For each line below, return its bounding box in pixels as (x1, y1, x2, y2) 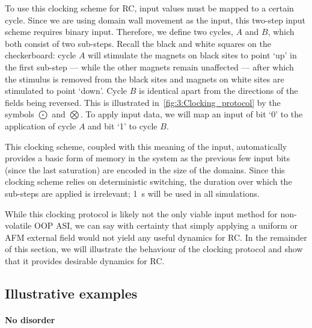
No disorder (5, 313, 55, 326)
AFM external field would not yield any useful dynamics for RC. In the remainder (5, 231, 307, 243)
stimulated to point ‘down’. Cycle (5, 84, 127, 97)
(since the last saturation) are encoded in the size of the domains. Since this (5, 163, 285, 176)
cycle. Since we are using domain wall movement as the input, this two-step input (5, 13, 306, 26)
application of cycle (5, 119, 76, 132)
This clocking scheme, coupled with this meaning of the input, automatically (5, 140, 287, 152)
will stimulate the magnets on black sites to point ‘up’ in (88, 49, 297, 61)
